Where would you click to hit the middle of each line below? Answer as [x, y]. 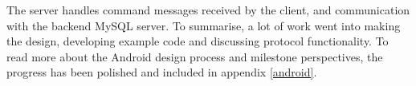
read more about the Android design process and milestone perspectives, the [195, 56]
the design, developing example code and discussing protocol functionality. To [198, 41]
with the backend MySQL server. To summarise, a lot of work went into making [204, 25]
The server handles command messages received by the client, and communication [208, 10]
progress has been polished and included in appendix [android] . [162, 72]
